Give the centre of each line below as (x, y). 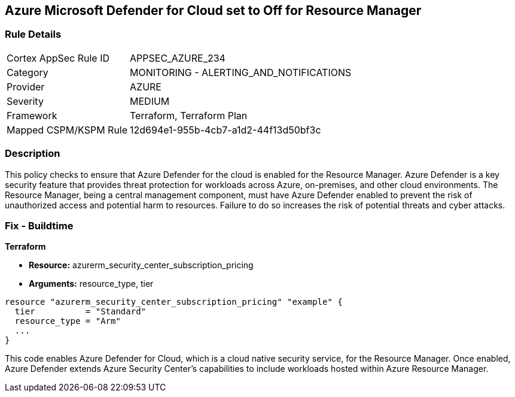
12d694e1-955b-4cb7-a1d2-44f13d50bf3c (225, 130)
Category (28, 72)
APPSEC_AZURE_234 (178, 58)
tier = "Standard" (80, 312)
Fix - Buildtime (39, 225)
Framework (32, 115)
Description (33, 154)
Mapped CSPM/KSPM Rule (67, 130)
